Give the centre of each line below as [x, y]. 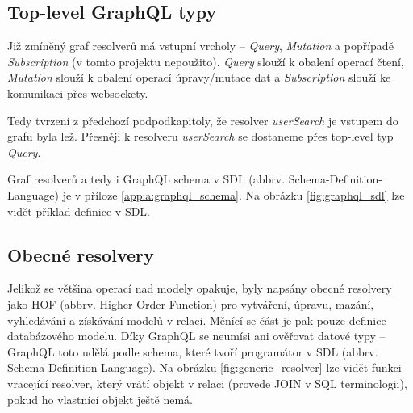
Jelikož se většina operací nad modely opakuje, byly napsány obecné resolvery [200, 288]
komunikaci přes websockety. [78, 93]
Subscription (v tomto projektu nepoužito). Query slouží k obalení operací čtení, [206, 61]
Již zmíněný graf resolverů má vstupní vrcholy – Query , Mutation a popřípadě [200, 46]
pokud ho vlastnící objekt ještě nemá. [100, 399]
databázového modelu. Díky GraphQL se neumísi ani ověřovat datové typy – [196, 336]
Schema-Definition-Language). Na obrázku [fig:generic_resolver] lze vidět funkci [204, 367]
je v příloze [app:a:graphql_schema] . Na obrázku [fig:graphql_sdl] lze [234, 194]
